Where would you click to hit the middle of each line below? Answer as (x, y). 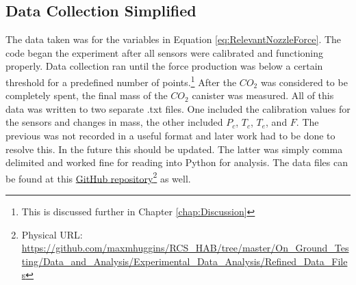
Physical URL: (52, 234)
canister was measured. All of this (263, 95)
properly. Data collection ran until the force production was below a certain (164, 66)
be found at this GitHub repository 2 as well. (98, 177)
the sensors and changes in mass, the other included (114, 122)
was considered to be (304, 82)
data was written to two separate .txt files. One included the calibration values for (178, 108)
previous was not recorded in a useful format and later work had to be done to (170, 136)
